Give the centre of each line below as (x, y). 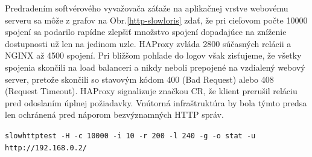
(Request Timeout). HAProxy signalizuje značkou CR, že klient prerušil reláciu (151, 91)
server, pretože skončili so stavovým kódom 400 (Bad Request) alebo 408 (139, 79)
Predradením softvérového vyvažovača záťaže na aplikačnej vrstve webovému (147, 8)
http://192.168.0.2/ (46, 148)
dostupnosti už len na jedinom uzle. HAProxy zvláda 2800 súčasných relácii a (148, 43)
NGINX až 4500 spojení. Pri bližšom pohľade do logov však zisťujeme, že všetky (153, 55)
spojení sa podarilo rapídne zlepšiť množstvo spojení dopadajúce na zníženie (146, 32)
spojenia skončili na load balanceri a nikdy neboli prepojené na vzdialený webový (155, 67)
